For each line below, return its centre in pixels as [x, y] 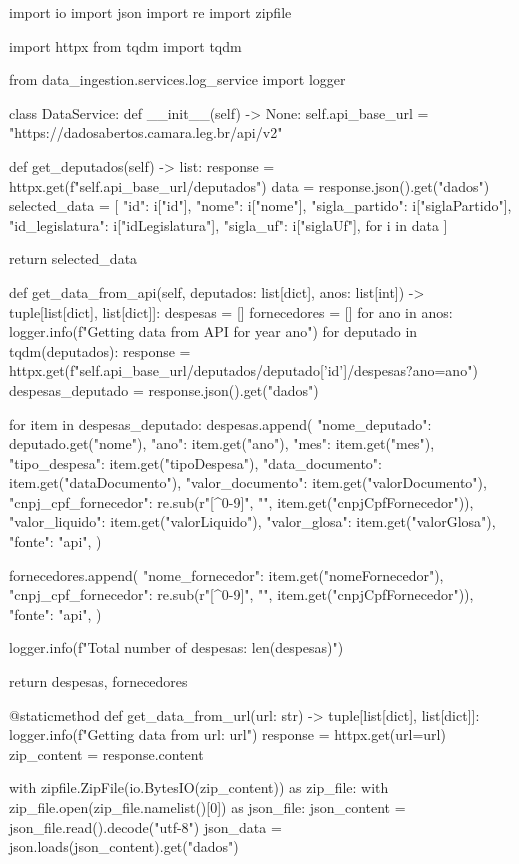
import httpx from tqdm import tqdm [125, 45]
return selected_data [73, 258]
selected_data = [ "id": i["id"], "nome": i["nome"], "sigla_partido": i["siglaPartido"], [260, 205]
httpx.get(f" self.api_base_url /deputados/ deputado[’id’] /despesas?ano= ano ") [243, 370]
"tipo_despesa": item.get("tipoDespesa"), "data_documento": [195, 462]
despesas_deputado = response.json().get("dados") [164, 389]
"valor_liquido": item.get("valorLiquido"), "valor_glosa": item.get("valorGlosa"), [252, 521]
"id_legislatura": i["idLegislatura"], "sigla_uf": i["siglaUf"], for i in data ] [228, 224]
